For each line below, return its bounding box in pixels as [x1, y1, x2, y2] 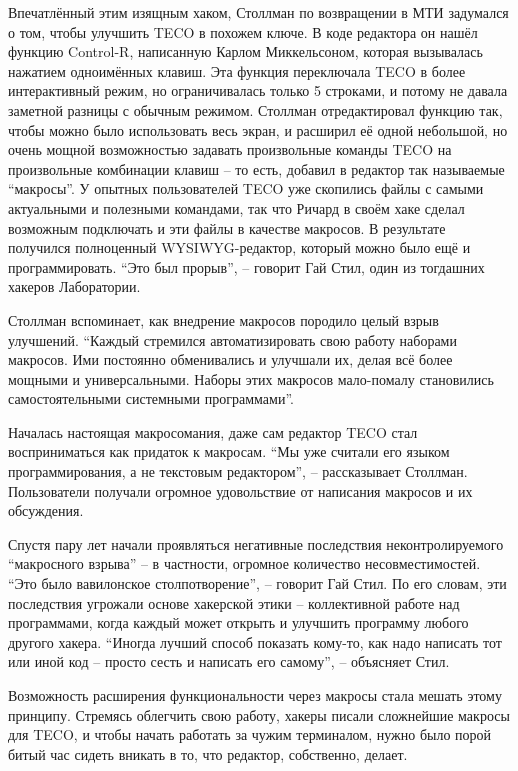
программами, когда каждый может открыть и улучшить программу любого [8, 612, 469, 633]
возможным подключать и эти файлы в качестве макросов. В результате [8, 217, 446, 238]
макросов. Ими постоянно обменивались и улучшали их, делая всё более [8, 349, 453, 370]
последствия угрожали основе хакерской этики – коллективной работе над [8, 592, 460, 613]
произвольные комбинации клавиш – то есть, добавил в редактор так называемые [8, 158, 505, 179]
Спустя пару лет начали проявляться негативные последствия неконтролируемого [8, 533, 504, 554]
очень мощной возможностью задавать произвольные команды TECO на [8, 139, 452, 160]
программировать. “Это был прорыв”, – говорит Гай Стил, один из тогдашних [8, 256, 485, 277]
